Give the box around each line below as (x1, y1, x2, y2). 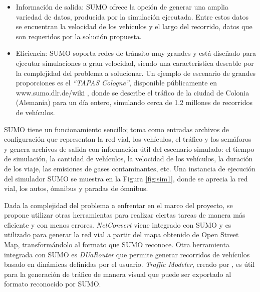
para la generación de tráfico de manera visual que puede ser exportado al (4, 268, 231, 279)
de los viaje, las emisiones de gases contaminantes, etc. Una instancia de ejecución (4, 163, 255, 173)
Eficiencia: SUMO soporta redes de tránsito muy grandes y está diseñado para (16, 48, 256, 58)
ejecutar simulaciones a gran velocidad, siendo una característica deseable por (16, 57, 254, 68)
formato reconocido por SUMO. (4, 278, 101, 289)
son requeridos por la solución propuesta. (16, 31, 142, 41)
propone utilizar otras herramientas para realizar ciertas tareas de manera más (4, 210, 245, 220)
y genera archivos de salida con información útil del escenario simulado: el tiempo (4, 143, 254, 154)
